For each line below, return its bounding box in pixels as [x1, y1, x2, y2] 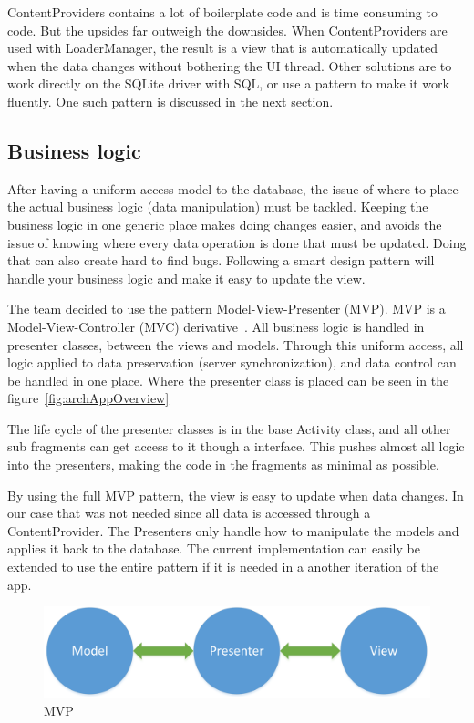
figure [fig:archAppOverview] [7, 388, 170, 408]
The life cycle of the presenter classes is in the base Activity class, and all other [7, 418, 451, 438]
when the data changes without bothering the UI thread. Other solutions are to [7, 56, 452, 75]
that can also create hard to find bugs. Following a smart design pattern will [7, 251, 435, 270]
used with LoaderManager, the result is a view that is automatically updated [7, 38, 438, 57]
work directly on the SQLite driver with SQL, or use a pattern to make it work [7, 74, 449, 93]
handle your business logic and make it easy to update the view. [7, 268, 366, 287]
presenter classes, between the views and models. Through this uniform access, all [7, 335, 464, 354]
